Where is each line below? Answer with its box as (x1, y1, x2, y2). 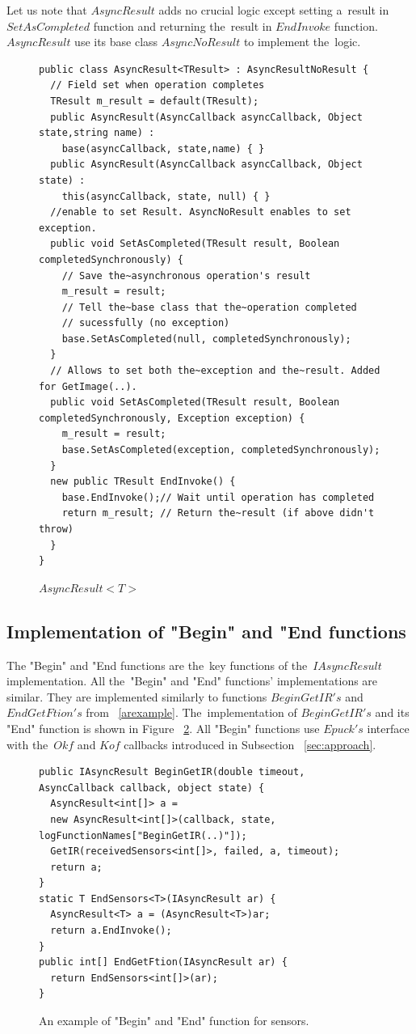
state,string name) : (39, 127, 155, 139)
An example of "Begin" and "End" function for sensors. (39, 1012, 309, 1029)
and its (375, 704, 410, 721)
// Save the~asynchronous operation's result (61, 269, 311, 282)
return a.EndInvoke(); (50, 925, 172, 937)
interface (367, 719, 410, 736)
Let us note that (6, 2, 87, 18)
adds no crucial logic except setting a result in (158, 2, 389, 18)
